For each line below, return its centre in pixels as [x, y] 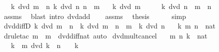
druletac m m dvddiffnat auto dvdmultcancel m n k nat [105, 35]
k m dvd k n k [44, 45]
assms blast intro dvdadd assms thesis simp [95, 16]
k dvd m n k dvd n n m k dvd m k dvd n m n [111, 6]
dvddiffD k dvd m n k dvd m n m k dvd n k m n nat [109, 26]
